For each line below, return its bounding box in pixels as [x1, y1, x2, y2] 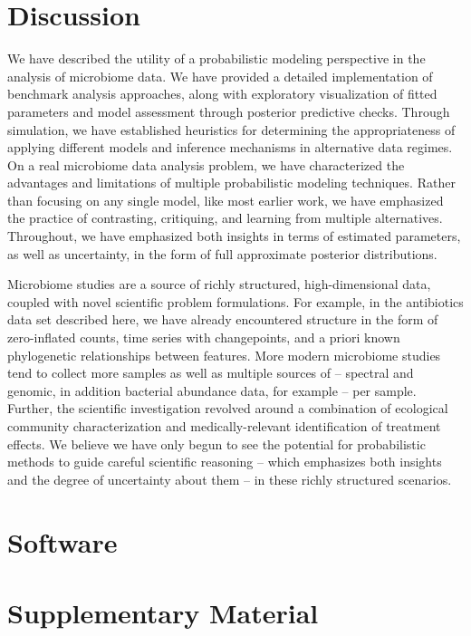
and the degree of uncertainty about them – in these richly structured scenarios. [7, 469, 452, 488]
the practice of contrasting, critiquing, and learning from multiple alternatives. [7, 208, 443, 227]
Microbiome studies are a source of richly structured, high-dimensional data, [7, 275, 431, 294]
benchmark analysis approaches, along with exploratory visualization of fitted [7, 84, 437, 103]
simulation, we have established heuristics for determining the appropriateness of [7, 120, 456, 139]
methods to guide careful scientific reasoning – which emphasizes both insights [7, 452, 442, 471]
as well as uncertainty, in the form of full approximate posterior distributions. [7, 244, 437, 263]
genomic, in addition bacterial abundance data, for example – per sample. [7, 381, 417, 400]
